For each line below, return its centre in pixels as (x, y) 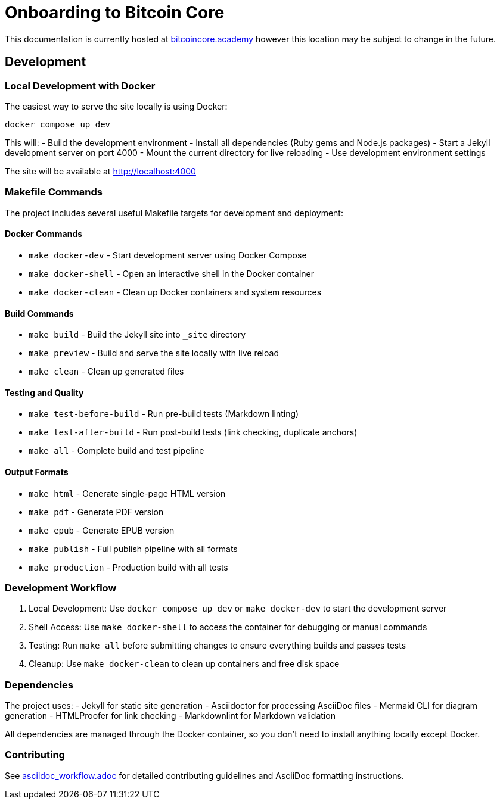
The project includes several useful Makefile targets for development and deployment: (174, 213)
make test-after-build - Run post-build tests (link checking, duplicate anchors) (193, 432)
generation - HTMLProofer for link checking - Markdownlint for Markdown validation (170, 716)
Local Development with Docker (80, 85)
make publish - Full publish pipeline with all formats (133, 549)
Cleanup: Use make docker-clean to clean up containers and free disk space (184, 664)
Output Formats (37, 472)
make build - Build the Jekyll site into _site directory (137, 335)
